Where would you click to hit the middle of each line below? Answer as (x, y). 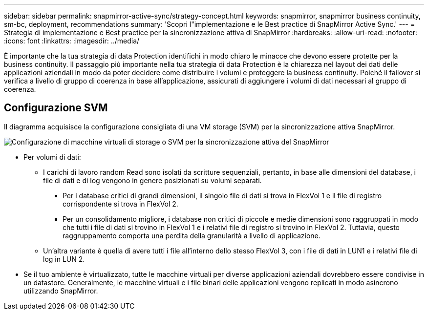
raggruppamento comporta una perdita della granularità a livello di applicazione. (192, 235)
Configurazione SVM (56, 108)
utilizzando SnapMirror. (61, 291)
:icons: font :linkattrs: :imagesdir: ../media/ (72, 41)
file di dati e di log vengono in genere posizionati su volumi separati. (152, 180)
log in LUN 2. (64, 259)
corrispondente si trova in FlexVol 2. (120, 204)
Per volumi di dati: (52, 157)
